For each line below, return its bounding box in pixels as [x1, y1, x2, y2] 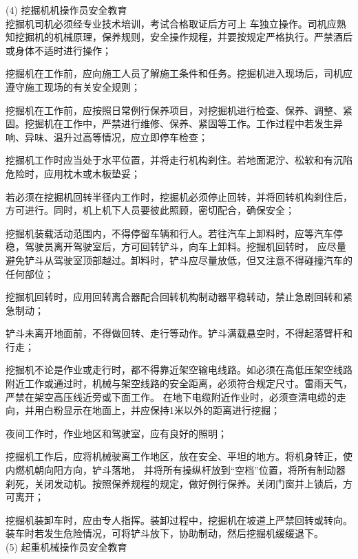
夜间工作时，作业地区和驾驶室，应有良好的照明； [6, 426, 227, 440]
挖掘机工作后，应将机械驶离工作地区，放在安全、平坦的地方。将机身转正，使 [6, 449, 352, 463]
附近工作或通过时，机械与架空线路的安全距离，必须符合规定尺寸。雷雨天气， [6, 376, 352, 391]
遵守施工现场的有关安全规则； [6, 79, 140, 94]
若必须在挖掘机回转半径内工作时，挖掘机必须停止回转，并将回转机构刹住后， [6, 189, 352, 204]
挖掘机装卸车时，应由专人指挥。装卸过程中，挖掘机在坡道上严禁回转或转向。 [6, 512, 352, 527]
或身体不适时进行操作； [6, 43, 112, 57]
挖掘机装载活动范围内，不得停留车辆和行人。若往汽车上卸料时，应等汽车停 [6, 226, 343, 240]
